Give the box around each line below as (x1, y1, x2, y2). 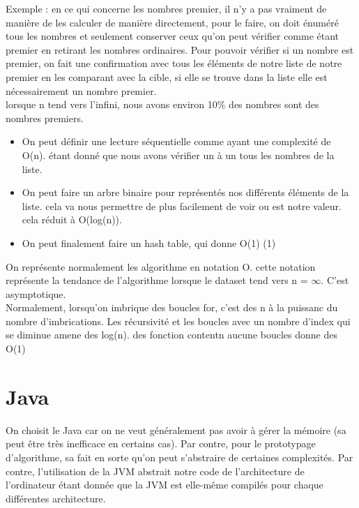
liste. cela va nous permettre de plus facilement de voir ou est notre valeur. (22, 198, 342, 213)
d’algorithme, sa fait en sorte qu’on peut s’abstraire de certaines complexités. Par (6, 449, 353, 464)
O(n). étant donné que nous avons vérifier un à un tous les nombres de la (22, 147, 335, 162)
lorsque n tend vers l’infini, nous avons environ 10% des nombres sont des (6, 97, 319, 112)
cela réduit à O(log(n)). (22, 212, 122, 227)
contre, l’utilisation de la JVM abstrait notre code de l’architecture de (6, 463, 305, 478)
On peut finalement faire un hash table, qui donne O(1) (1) (22, 235, 276, 250)
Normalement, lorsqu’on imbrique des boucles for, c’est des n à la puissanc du (6, 300, 338, 315)
